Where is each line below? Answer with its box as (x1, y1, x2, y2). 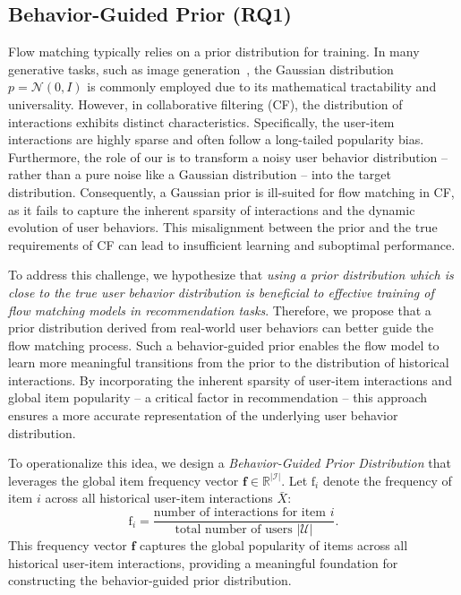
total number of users (175, 523, 293, 537)
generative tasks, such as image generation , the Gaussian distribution (8, 59, 394, 78)
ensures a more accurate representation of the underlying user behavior (8, 406, 398, 425)
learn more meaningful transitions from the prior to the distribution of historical (8, 353, 449, 372)
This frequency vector (8, 536, 127, 555)
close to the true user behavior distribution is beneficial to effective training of (8, 282, 434, 301)
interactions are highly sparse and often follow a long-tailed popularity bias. (8, 130, 424, 149)
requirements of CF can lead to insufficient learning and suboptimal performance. (8, 235, 456, 254)
